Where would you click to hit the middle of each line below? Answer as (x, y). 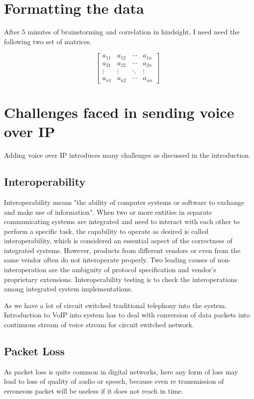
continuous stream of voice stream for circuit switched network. (99, 325)
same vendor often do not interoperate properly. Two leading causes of (110, 260)
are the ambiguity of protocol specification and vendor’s (132, 270)
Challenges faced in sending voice (119, 112)
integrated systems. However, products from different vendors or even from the (122, 250)
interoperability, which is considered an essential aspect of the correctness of (118, 241)
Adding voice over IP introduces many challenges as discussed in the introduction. (127, 155)
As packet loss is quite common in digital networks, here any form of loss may (121, 371)
